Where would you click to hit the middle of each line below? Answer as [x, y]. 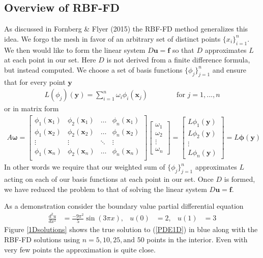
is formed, [240, 179]
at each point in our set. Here [50, 60]
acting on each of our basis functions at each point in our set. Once [109, 179]
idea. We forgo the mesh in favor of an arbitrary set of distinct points [112, 38]
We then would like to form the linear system [75, 50]
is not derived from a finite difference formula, [178, 60]
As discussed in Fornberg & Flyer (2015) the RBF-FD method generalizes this [126, 29]
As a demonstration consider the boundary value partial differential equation [124, 206]
